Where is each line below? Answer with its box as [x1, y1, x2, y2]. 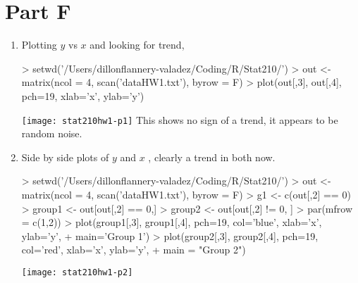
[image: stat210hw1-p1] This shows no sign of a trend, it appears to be [21, 112, 338, 127]
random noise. [21, 126, 82, 141]
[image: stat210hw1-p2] [21, 267, 133, 277]
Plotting [21, 37, 57, 52]
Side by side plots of [21, 149, 109, 164]
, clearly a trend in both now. [148, 149, 276, 164]
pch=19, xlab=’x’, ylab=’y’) [21, 88, 144, 103]
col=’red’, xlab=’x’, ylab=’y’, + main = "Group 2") [21, 242, 246, 257]
